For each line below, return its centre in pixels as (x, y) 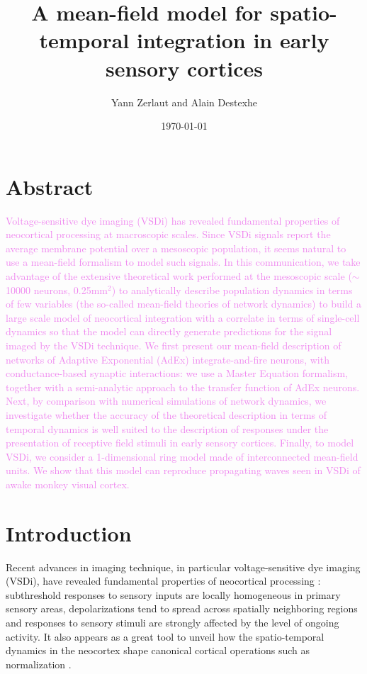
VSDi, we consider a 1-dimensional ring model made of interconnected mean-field (182, 456)
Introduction (69, 533)
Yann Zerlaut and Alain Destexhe (184, 102)
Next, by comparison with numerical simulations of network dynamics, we (166, 401)
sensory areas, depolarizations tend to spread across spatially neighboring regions (182, 608)
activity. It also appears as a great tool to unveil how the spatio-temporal (165, 636)
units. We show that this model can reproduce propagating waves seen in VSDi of (183, 470)
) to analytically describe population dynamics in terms (232, 290)
